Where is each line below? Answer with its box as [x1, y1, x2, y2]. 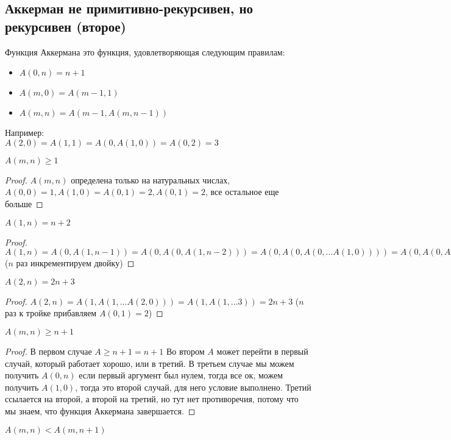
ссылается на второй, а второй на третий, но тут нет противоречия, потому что [5, 392, 299, 405]
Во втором [166, 344, 205, 357]
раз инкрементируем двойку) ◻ [16, 257, 135, 269]
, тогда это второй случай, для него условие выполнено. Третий [75, 380, 311, 393]
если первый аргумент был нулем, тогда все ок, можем [79, 369, 283, 381]
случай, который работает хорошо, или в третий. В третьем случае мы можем [5, 357, 294, 369]
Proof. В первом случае [5, 344, 92, 357]
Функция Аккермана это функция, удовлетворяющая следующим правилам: [5, 45, 285, 58]
